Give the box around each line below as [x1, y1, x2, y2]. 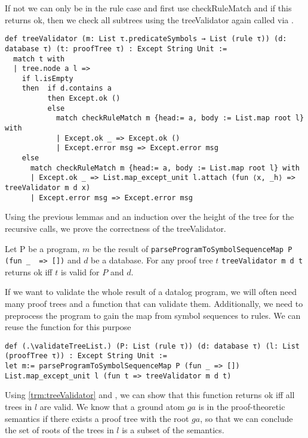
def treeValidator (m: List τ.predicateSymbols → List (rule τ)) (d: [5, 35, 287, 44]
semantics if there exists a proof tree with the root [5, 412, 189, 424]
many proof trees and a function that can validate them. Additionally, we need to [5, 297, 303, 310]
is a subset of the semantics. [122, 424, 224, 436]
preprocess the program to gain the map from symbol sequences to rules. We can [5, 309, 301, 321]
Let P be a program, [5, 242, 80, 254]
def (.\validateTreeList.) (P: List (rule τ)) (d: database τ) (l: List [5, 341, 300, 350]
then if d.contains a [21, 84, 112, 93]
